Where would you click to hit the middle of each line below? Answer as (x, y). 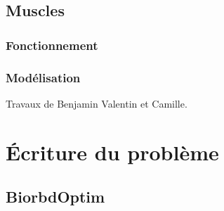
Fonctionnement (52, 45)
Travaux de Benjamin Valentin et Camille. (97, 103)
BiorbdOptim (55, 197)
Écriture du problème (112, 152)
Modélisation (43, 77)
